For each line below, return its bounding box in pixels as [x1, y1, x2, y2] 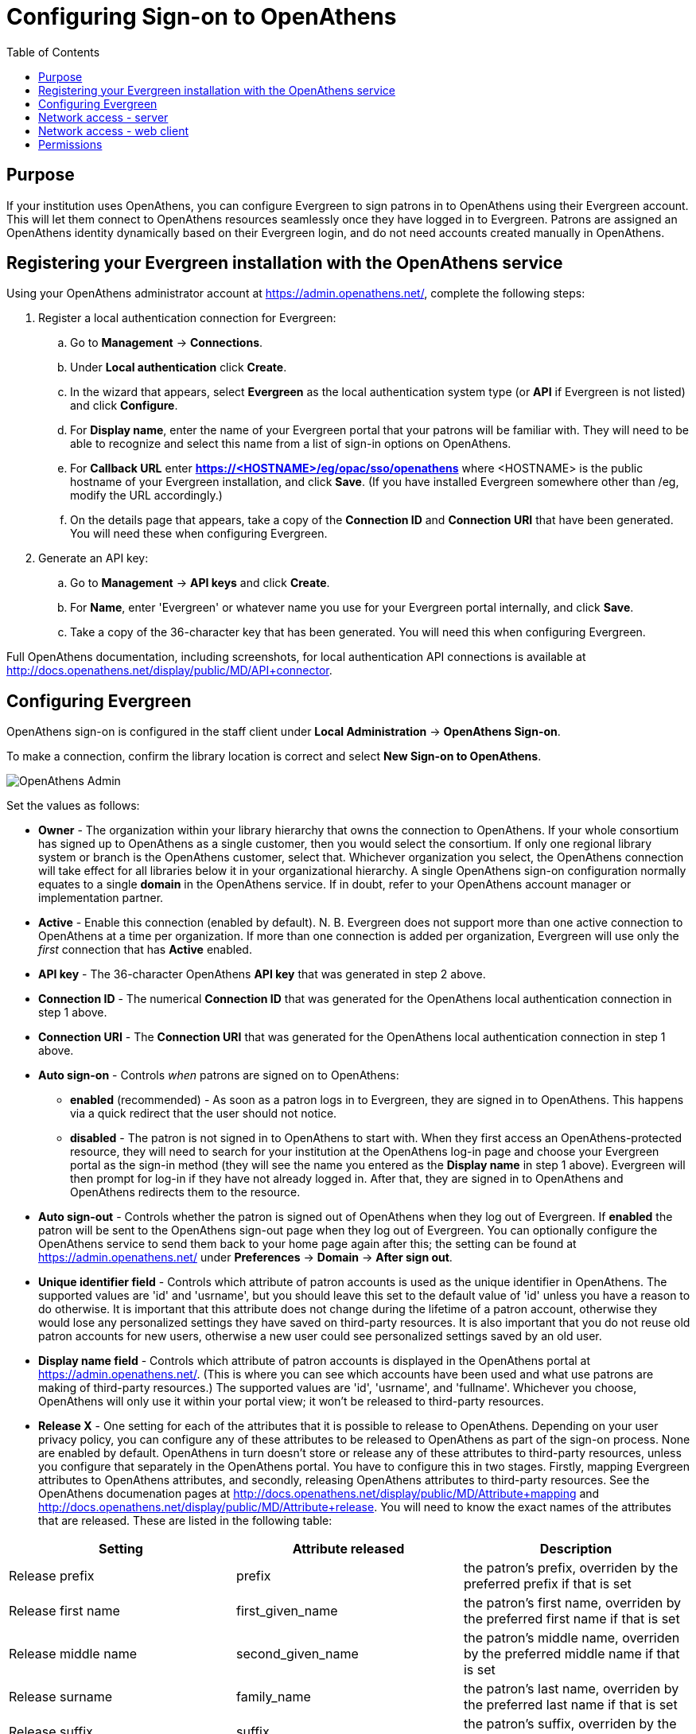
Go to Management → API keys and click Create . [70, 576, 330, 590]
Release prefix [9, 1568, 95, 1584]
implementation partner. [38, 891, 164, 905]
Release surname [9, 1689, 112, 1705]
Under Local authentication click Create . [70, 360, 287, 375]
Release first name [9, 1603, 120, 1619]
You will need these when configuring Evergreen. [70, 527, 328, 541]
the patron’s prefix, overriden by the [463, 1560, 679, 1577]
